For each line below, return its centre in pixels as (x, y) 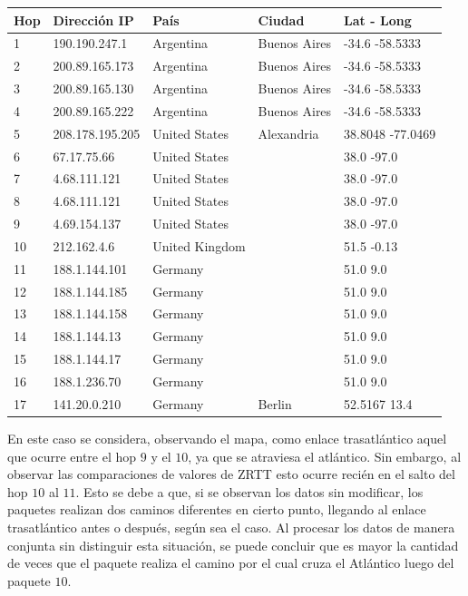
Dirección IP (93, 20)
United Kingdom (199, 245)
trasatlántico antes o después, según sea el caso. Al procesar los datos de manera (231, 527)
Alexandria (288, 133)
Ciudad (281, 20)
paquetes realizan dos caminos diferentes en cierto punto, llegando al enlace (217, 509)
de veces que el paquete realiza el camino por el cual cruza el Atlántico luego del (231, 563)
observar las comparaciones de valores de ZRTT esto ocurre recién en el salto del (231, 474)
